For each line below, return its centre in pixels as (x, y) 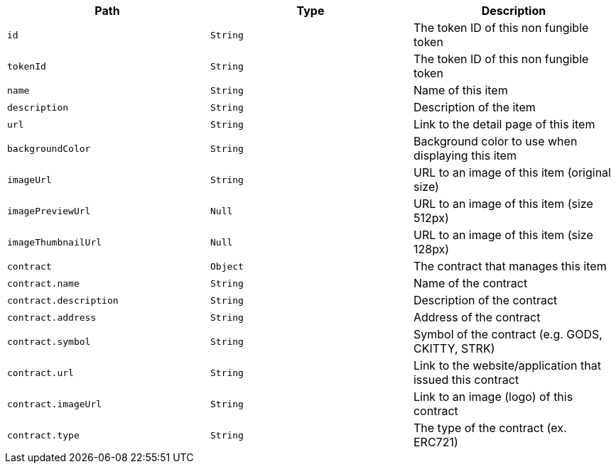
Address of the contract (477, 317)
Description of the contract (485, 300)
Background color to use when (495, 141)
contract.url (40, 373)
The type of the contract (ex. (490, 428)
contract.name (43, 283)
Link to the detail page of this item (504, 124)
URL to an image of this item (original (512, 172)
